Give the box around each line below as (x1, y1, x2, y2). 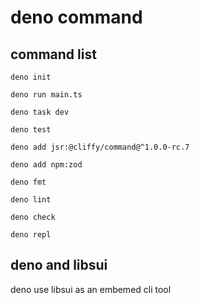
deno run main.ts (10, 90, 83, 100)
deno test (10, 125, 52, 135)
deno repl (10, 230, 52, 240)
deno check (10, 212, 56, 222)
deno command (10, 6, 143, 29)
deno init (10, 72, 52, 82)
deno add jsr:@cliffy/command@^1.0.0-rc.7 (10, 142, 190, 152)
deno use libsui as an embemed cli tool (10, 283, 172, 295)
